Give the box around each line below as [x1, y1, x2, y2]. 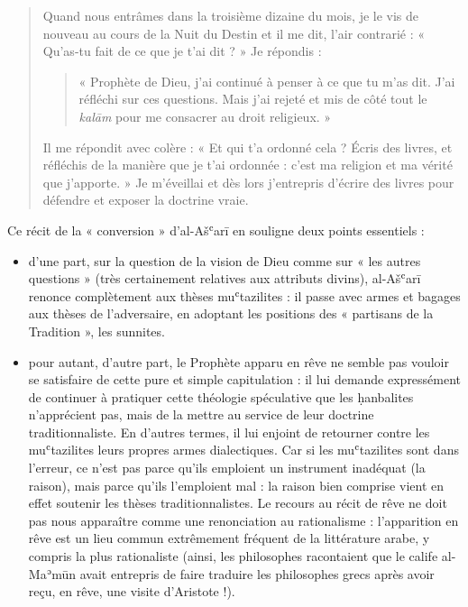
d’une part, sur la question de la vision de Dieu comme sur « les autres [28, 251, 421, 270]
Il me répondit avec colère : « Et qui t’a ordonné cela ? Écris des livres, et [42, 137, 453, 156]
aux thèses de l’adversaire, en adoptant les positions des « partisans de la [28, 304, 434, 323]
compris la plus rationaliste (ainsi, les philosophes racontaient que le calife [28, 547, 438, 566]
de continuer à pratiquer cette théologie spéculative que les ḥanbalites [28, 387, 414, 406]
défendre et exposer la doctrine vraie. [42, 190, 249, 209]
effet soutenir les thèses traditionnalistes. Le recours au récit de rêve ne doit [28, 493, 447, 512]
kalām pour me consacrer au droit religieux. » [78, 106, 332, 125]
